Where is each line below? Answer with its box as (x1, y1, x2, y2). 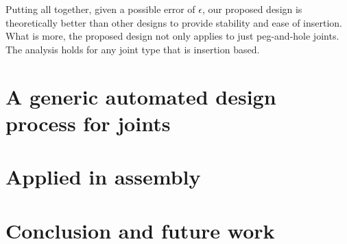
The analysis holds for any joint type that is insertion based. (5, 42, 260, 56)
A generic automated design (5, 82, 276, 110)
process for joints (5, 109, 171, 137)
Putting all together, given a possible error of (5, 2, 195, 16)
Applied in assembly (5, 163, 201, 191)
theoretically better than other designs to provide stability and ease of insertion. (5, 15, 342, 29)
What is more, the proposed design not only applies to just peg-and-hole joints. (5, 29, 339, 43)
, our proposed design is (202, 2, 302, 16)
